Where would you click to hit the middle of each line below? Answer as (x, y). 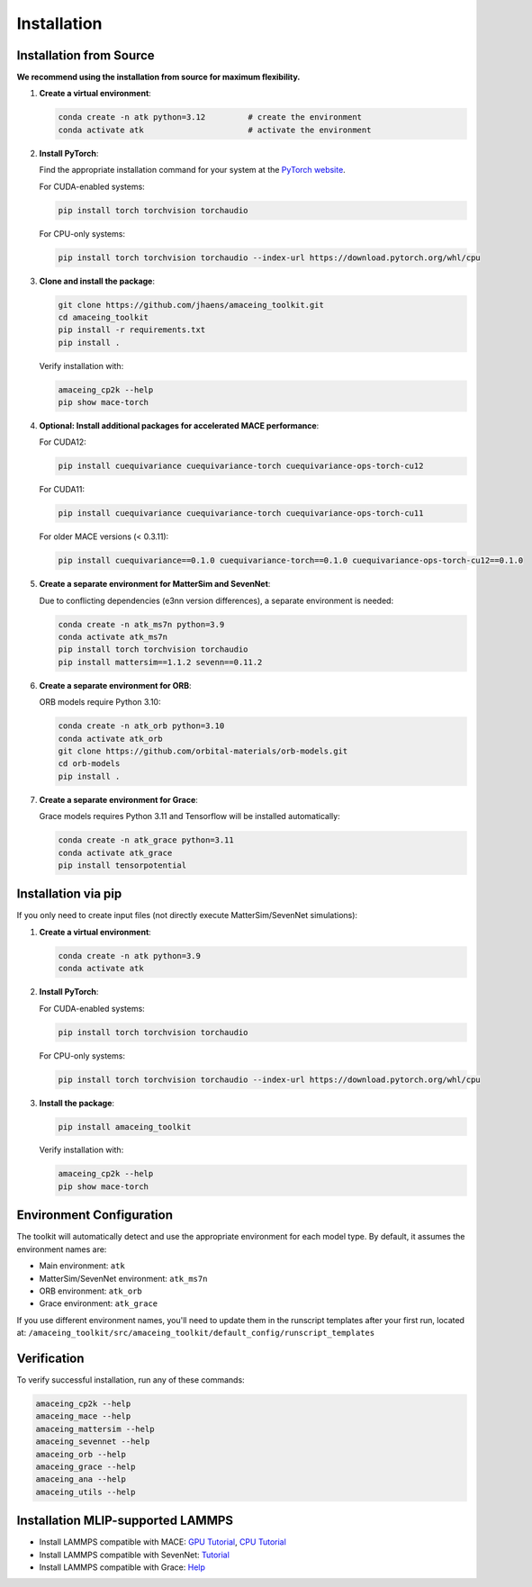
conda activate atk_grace (115, 852)
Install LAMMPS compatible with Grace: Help (122, 1567)
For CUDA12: (63, 442)
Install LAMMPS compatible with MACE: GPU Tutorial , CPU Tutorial (163, 1542)
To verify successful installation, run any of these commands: (131, 1380)
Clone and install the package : (97, 281)
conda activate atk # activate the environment (215, 130)
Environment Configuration (95, 1215)
